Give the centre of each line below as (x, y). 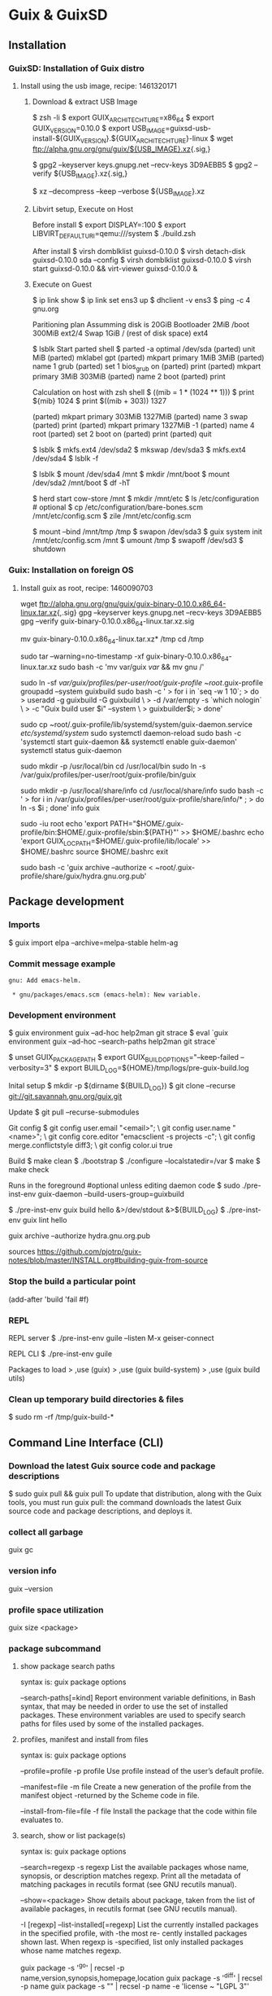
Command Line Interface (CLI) (86, 1442)
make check (29, 1169)
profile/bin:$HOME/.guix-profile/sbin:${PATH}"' (99, 833)
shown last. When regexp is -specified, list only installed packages (132, 1942)
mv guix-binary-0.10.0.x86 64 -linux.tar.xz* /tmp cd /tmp (112, 639)
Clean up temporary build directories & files (96, 1399)
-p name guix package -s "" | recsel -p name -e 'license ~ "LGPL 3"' (135, 1986)
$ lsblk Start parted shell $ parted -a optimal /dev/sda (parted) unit (144, 348)
